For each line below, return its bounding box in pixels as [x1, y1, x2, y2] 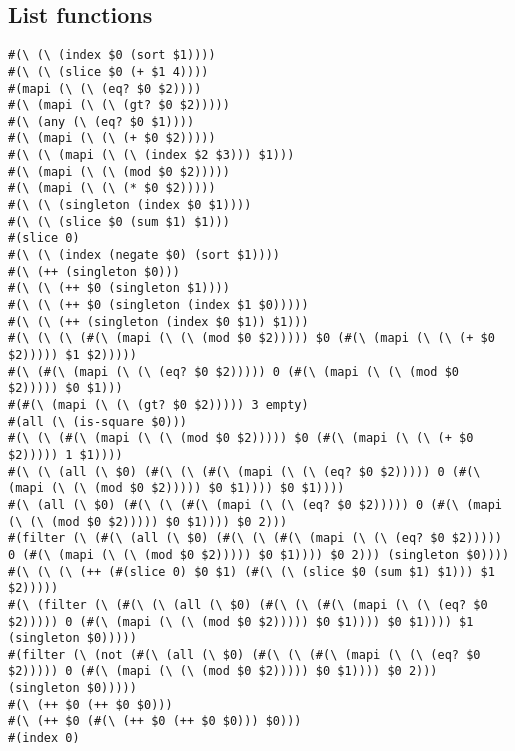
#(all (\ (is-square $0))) [8, 414, 187, 429]
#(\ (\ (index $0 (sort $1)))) [8, 48, 216, 63]
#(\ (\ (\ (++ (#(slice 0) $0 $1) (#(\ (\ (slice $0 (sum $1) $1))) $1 [8, 564, 495, 579]
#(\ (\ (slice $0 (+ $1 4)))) [8, 64, 209, 79]
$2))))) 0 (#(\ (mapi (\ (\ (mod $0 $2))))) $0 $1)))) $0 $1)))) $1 [8, 614, 474, 629]
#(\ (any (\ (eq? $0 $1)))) [8, 114, 195, 129]
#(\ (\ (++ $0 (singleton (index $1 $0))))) [8, 298, 309, 313]
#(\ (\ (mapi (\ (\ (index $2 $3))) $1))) [8, 148, 295, 163]
